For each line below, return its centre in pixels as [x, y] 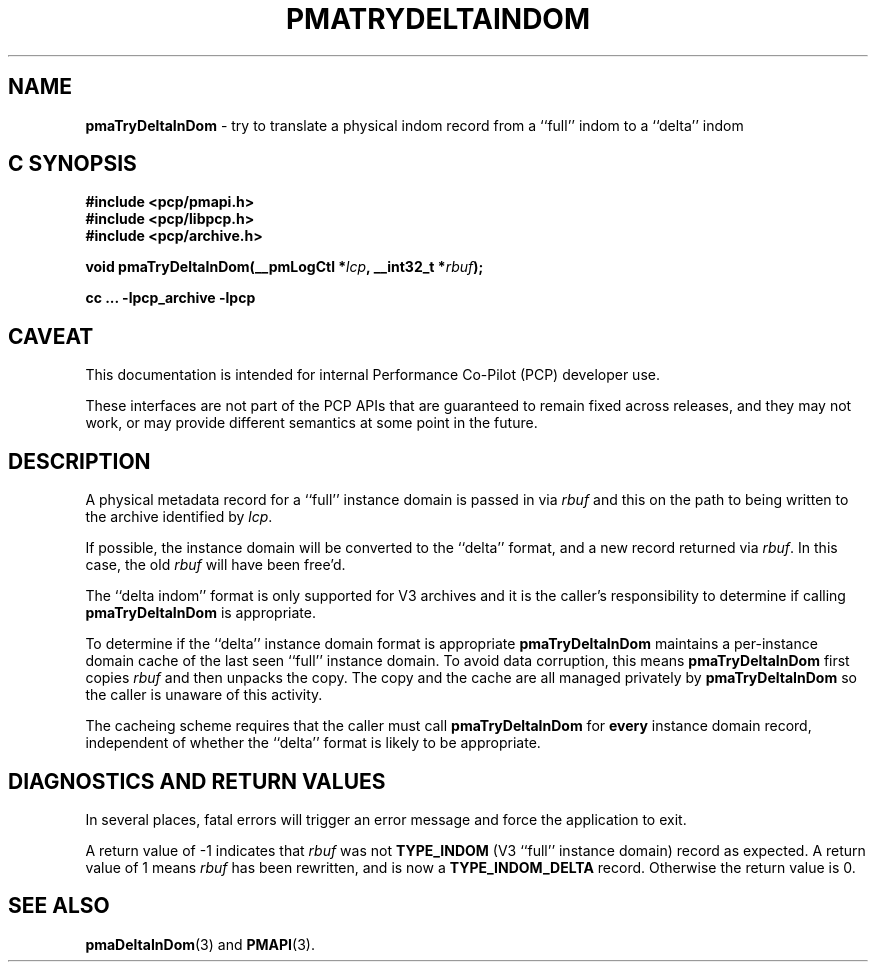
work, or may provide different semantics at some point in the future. [311, 423]
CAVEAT [51, 336]
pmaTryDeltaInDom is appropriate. [200, 613]
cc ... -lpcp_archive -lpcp [170, 298]
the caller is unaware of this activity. [204, 695]
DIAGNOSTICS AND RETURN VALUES [197, 781]
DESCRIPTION [79, 461]
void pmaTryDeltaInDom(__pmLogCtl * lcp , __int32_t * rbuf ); [284, 267]
